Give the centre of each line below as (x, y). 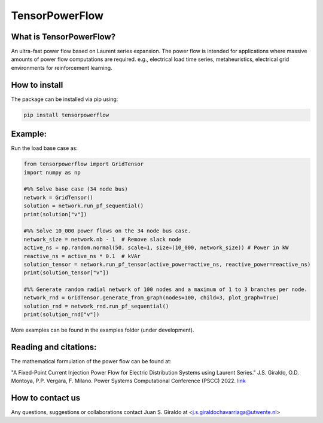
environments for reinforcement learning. (62, 68)
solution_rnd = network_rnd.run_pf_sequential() (96, 306)
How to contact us (46, 398)
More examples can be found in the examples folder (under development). (103, 330)
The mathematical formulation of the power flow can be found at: (91, 361)
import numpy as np (52, 172)
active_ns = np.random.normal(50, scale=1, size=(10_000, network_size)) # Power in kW (156, 248)
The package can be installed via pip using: (65, 99)
